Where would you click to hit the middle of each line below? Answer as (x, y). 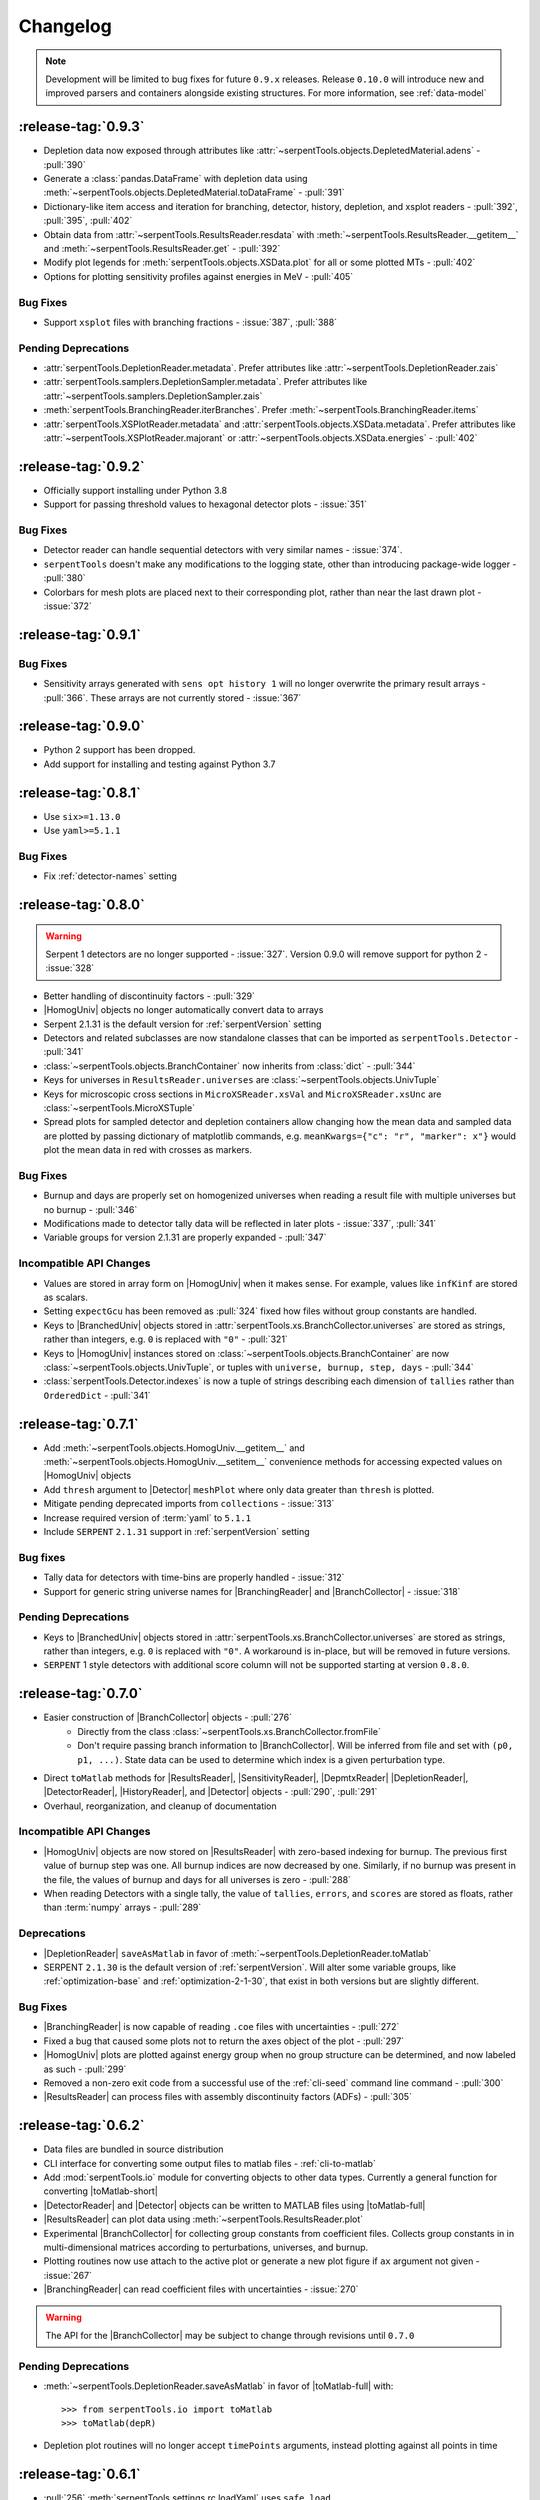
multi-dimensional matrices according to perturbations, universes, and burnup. (206, 2247)
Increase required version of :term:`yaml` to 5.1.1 (147, 1517)
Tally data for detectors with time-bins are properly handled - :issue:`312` (194, 1577)
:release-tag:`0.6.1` (79, 2474)
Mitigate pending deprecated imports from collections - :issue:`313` (189, 1504)
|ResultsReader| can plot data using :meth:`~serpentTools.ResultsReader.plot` (203, 2219)
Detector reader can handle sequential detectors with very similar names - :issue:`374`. (223, 550)
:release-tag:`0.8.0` (81, 905)
